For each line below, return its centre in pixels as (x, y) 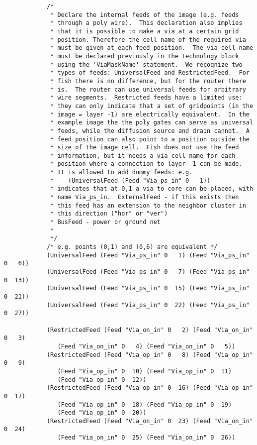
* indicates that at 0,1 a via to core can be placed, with (152, 189)
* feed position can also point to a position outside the (150, 139)
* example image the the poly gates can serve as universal (152, 123)
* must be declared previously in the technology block (145, 56)
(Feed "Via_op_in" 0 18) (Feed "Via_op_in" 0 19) (145, 404)
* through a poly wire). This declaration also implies (146, 23)
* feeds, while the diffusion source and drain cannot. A (150, 131)
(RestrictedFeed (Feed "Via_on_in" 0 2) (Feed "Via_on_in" (150, 330)
